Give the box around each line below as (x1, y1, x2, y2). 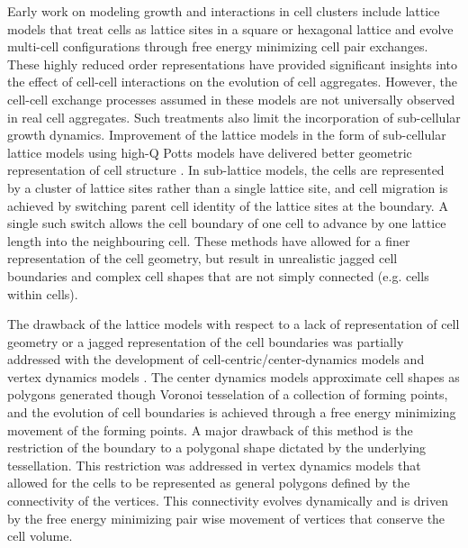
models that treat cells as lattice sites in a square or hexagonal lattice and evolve (7, 19, 454, 38)
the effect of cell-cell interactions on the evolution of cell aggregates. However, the (7, 72, 457, 91)
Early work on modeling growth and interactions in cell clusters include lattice (7, 2, 440, 20)
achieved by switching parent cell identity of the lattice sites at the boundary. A (7, 196, 448, 215)
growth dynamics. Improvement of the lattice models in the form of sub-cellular (7, 125, 446, 144)
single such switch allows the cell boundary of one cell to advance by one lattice (7, 214, 446, 233)
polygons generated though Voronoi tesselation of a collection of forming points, (7, 385, 448, 404)
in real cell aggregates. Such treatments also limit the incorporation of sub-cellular (7, 107, 461, 126)
